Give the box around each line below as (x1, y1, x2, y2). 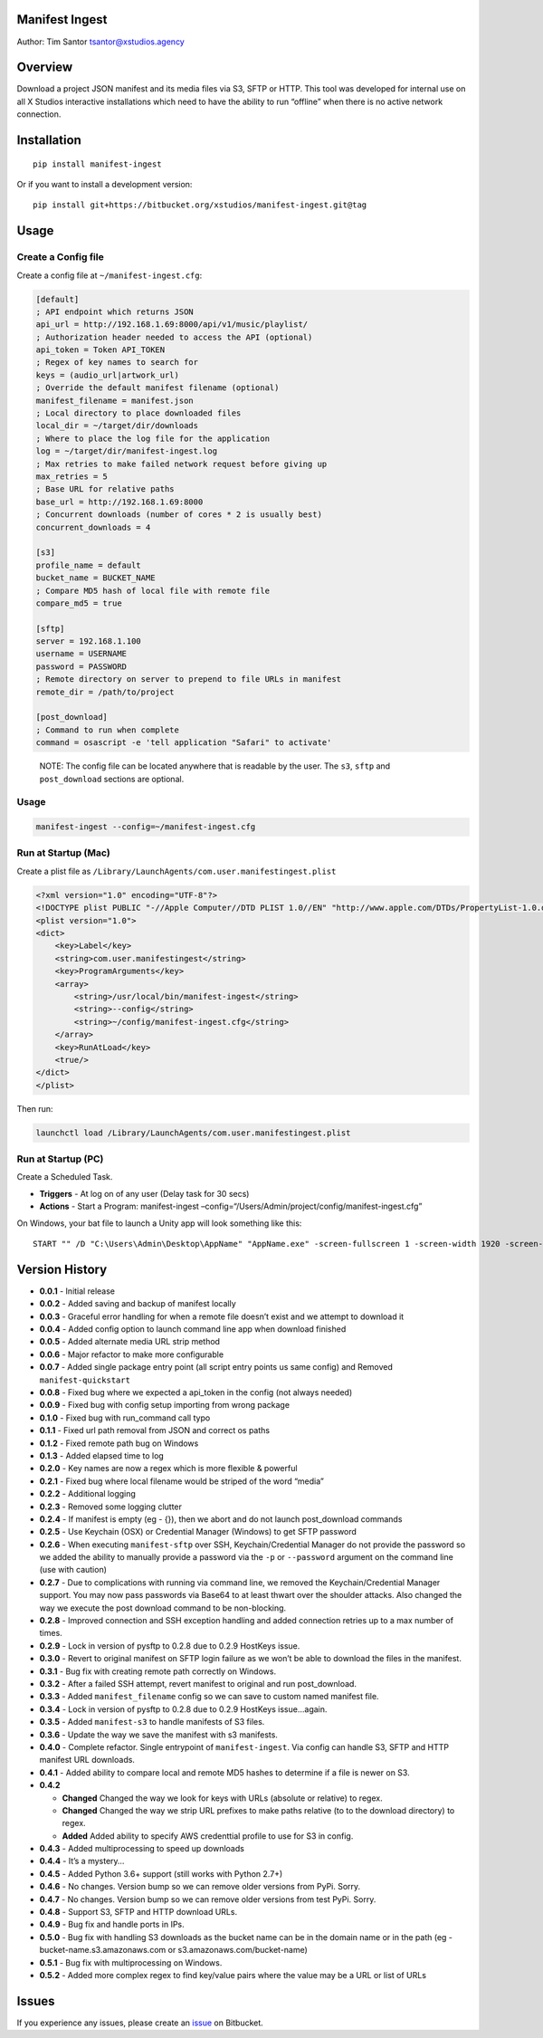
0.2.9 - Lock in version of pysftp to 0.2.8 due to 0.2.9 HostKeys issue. (39, 1640, 300, 1651)
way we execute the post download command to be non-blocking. (39, 1603, 287, 1613)
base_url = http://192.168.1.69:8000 (35, 496, 204, 507)
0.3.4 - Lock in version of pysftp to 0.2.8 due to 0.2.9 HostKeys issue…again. (39, 1703, 328, 1715)
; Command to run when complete (35, 724, 180, 735)
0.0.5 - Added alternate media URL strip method (39, 1336, 221, 1347)
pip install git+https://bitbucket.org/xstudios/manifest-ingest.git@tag (33, 200, 367, 210)
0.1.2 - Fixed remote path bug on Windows (39, 1438, 199, 1449)
